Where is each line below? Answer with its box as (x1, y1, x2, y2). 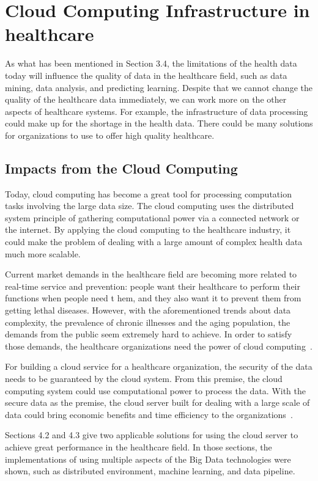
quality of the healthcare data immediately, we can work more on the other (5, 93, 287, 106)
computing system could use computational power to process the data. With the (5, 384, 306, 397)
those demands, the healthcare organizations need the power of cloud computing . (5, 339, 312, 352)
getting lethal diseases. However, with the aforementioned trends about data (5, 304, 291, 317)
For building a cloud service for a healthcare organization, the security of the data (5, 360, 312, 373)
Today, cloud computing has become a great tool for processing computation (5, 187, 292, 200)
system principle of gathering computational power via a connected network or (5, 211, 300, 224)
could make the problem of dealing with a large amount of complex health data (5, 235, 303, 248)
